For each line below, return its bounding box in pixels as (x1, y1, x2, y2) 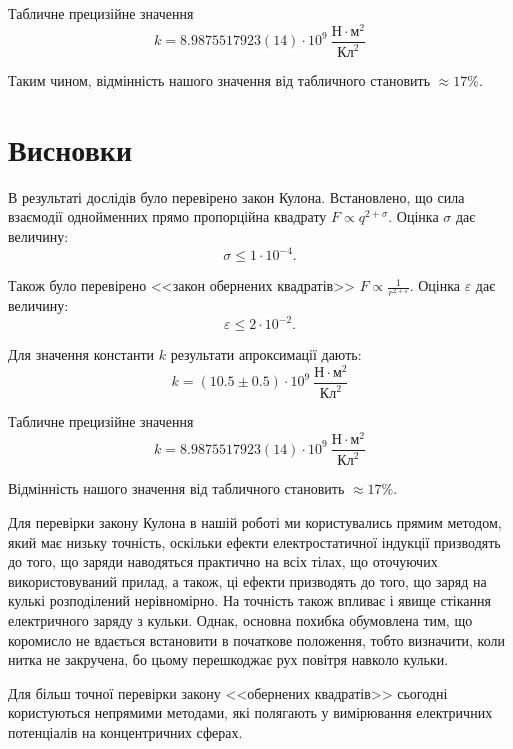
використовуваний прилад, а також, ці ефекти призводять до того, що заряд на (8, 570, 487, 591)
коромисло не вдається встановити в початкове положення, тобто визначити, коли (8, 629, 505, 650)
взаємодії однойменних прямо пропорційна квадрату (8, 206, 327, 227)
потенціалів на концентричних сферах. (8, 722, 243, 742)
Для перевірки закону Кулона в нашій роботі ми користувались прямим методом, (8, 512, 502, 533)
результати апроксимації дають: (170, 344, 362, 365)
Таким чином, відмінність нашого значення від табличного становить (8, 70, 431, 91)
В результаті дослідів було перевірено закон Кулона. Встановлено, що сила (8, 186, 465, 207)
